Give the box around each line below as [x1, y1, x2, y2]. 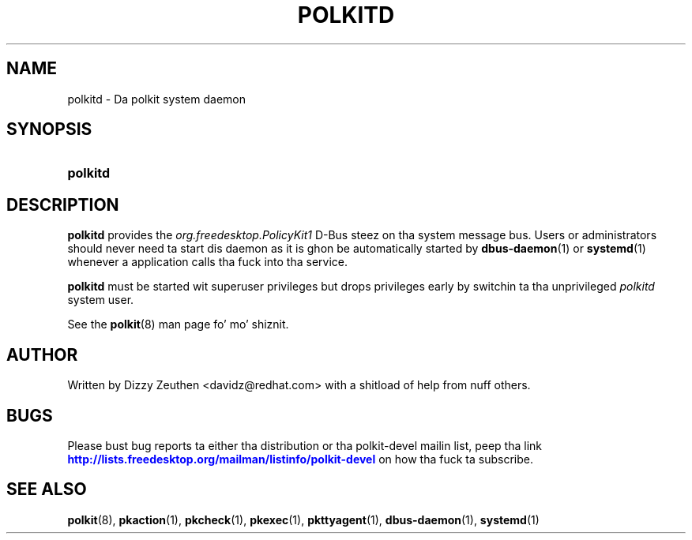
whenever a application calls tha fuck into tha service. [67, 255, 348, 269]
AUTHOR [6, 344, 78, 365]
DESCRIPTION [6, 194, 119, 215]
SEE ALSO [6, 479, 87, 500]
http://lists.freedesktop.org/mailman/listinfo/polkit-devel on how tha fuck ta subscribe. [67, 452, 533, 466]
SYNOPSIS [6, 119, 92, 140]
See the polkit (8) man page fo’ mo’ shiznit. [67, 317, 289, 332]
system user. [67, 293, 134, 307]
